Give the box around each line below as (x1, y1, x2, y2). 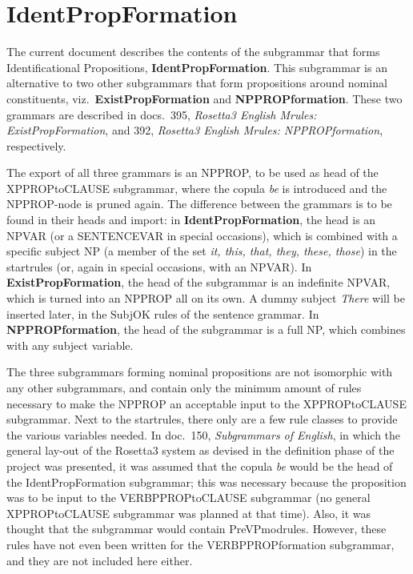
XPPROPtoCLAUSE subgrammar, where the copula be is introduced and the (6, 179, 387, 196)
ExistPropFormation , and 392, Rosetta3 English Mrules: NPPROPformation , (6, 122, 383, 138)
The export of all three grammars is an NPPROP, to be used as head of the (6, 164, 379, 181)
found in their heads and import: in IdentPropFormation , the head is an (6, 211, 376, 228)
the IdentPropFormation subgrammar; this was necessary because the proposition (6, 473, 407, 490)
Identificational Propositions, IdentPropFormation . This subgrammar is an (6, 58, 387, 75)
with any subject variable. (6, 336, 134, 353)
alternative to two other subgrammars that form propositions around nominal (6, 74, 387, 91)
